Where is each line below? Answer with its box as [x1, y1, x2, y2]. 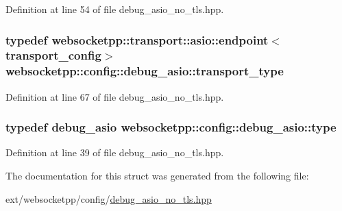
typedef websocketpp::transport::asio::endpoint [5, 31, 269, 48]
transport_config [5, 47, 101, 64]
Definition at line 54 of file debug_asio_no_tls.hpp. [5, 2, 224, 16]
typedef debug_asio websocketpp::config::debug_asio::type [5, 119, 337, 136]
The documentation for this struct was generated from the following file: [5, 169, 309, 183]
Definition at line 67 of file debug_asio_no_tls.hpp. [5, 89, 224, 103]
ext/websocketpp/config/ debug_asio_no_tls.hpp [5, 191, 212, 206]
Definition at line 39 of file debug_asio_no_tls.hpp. [5, 145, 224, 160]
